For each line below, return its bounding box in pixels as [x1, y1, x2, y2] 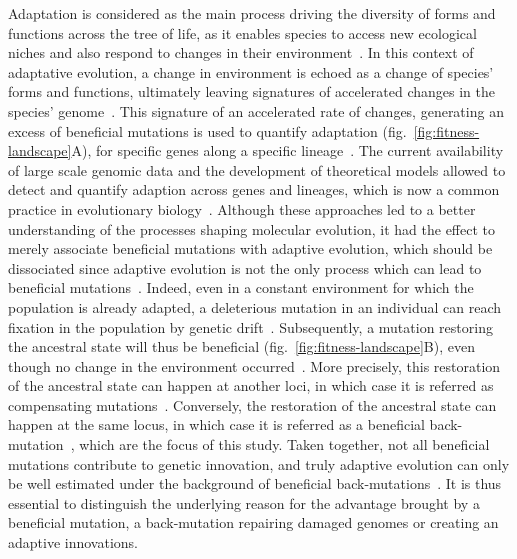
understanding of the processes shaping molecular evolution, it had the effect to [8, 218, 496, 239]
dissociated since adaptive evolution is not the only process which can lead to [8, 257, 482, 278]
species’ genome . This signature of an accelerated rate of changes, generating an [8, 100, 504, 121]
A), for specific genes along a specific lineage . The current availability [71, 140, 504, 161]
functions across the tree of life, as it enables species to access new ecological [8, 22, 477, 43]
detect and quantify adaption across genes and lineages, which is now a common [8, 179, 500, 200]
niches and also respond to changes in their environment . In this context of [8, 42, 474, 63]
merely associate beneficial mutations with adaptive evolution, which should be [8, 238, 493, 259]
